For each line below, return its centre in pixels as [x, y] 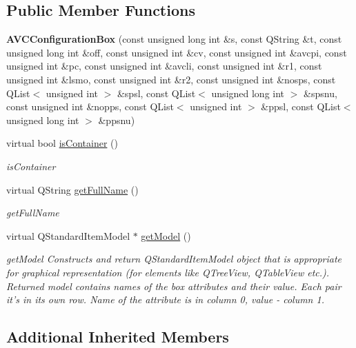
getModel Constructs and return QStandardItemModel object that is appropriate [174, 259]
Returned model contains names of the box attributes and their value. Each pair [174, 286]
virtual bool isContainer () [62, 143]
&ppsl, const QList [301, 106]
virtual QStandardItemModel [68, 235]
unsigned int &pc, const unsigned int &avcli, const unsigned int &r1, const [164, 66]
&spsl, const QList [156, 93]
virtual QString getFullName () [72, 189]
